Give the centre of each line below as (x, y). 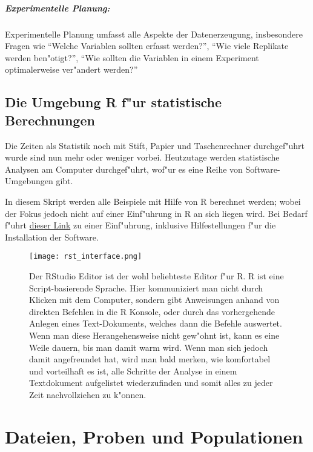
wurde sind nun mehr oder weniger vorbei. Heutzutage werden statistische (142, 157)
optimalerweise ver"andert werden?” (71, 69)
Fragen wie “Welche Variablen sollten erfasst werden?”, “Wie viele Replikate (147, 46)
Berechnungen (50, 120)
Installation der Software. (52, 237)
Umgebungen (29, 181)
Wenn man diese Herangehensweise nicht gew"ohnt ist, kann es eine (154, 335)
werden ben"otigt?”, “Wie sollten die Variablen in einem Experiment (132, 57)
